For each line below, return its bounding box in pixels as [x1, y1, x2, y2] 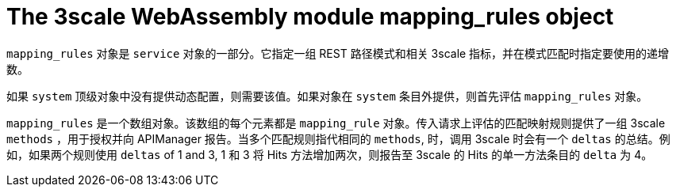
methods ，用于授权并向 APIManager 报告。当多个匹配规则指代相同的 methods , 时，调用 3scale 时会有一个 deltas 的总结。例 [6, 131, 670, 146]
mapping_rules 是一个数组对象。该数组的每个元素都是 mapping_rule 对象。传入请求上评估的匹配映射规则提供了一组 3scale [6, 115, 666, 130]
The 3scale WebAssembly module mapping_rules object [6, 3, 614, 30]
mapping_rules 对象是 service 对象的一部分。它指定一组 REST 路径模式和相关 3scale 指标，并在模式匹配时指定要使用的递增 [6, 46, 670, 60]
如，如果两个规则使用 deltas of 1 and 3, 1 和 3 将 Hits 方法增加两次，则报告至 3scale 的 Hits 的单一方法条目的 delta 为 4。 [6, 147, 653, 161]
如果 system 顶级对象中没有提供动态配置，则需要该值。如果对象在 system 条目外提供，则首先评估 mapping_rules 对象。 [6, 89, 648, 103]
